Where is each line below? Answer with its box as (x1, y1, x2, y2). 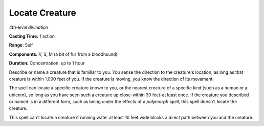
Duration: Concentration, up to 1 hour (9, 60, 85, 66)
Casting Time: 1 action (9, 33, 55, 39)
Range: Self (9, 42, 33, 48)
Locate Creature (9, 7, 77, 18)
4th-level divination (9, 24, 48, 30)
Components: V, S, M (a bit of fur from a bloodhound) (9, 51, 118, 57)
